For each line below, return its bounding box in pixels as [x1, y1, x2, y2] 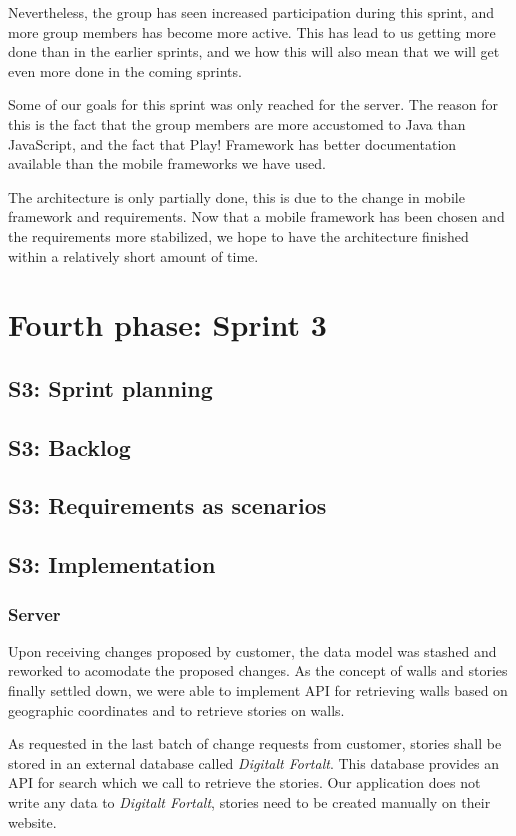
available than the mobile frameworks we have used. [8, 153, 326, 174]
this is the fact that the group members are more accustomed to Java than [8, 113, 466, 134]
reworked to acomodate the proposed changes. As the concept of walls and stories [8, 660, 508, 681]
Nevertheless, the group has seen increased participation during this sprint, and [8, 2, 495, 22]
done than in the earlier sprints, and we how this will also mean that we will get [8, 41, 500, 62]
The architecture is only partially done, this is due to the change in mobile [8, 186, 465, 207]
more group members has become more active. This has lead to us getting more [8, 21, 496, 42]
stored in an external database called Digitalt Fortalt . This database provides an [8, 752, 499, 773]
